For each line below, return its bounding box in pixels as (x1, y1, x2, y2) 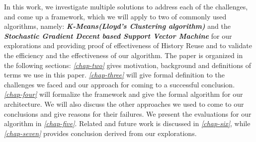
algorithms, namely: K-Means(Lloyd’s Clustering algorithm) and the (4, 21, 231, 31)
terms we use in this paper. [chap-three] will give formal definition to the (4, 70, 225, 80)
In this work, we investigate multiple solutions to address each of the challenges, (4, 1, 248, 11)
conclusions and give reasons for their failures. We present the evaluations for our (4, 108, 252, 119)
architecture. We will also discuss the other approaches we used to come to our (4, 98, 244, 109)
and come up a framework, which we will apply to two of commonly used (4, 11, 227, 21)
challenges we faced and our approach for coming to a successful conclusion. (4, 79, 235, 89)
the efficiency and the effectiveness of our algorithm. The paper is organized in (4, 50, 243, 60)
